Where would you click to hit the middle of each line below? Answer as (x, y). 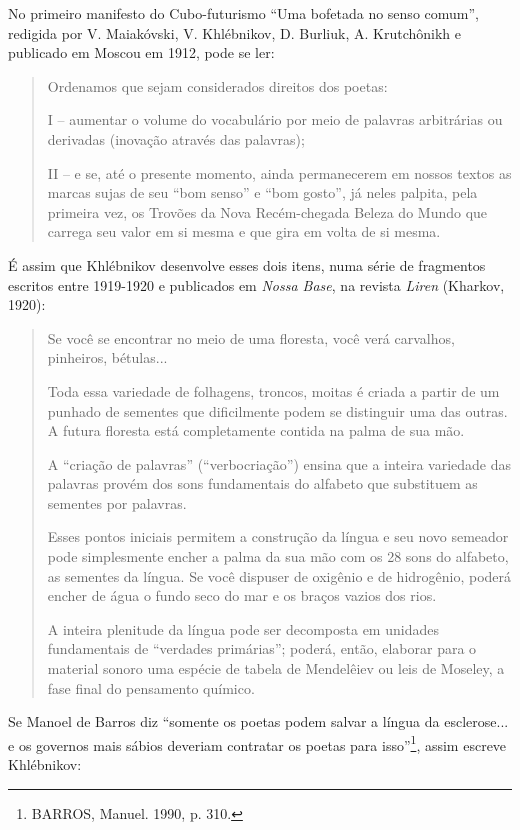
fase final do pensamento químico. (151, 687)
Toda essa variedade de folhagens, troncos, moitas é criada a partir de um (273, 390)
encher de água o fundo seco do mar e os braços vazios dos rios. (242, 595)
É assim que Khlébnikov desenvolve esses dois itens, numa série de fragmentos (247, 264)
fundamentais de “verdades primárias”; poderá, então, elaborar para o (262, 648)
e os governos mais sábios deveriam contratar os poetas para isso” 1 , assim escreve (257, 743)
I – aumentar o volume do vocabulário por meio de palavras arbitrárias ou (275, 119)
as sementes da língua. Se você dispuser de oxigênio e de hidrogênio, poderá (279, 575)
